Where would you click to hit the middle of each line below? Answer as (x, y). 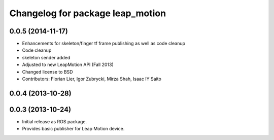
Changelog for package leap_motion (88, 13)
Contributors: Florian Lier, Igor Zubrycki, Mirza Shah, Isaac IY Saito (92, 79)
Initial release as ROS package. (55, 121)
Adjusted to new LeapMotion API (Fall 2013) (68, 65)
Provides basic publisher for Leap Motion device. (73, 129)
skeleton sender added (46, 57)
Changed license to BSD (47, 72)
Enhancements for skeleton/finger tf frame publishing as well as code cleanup (104, 44)
